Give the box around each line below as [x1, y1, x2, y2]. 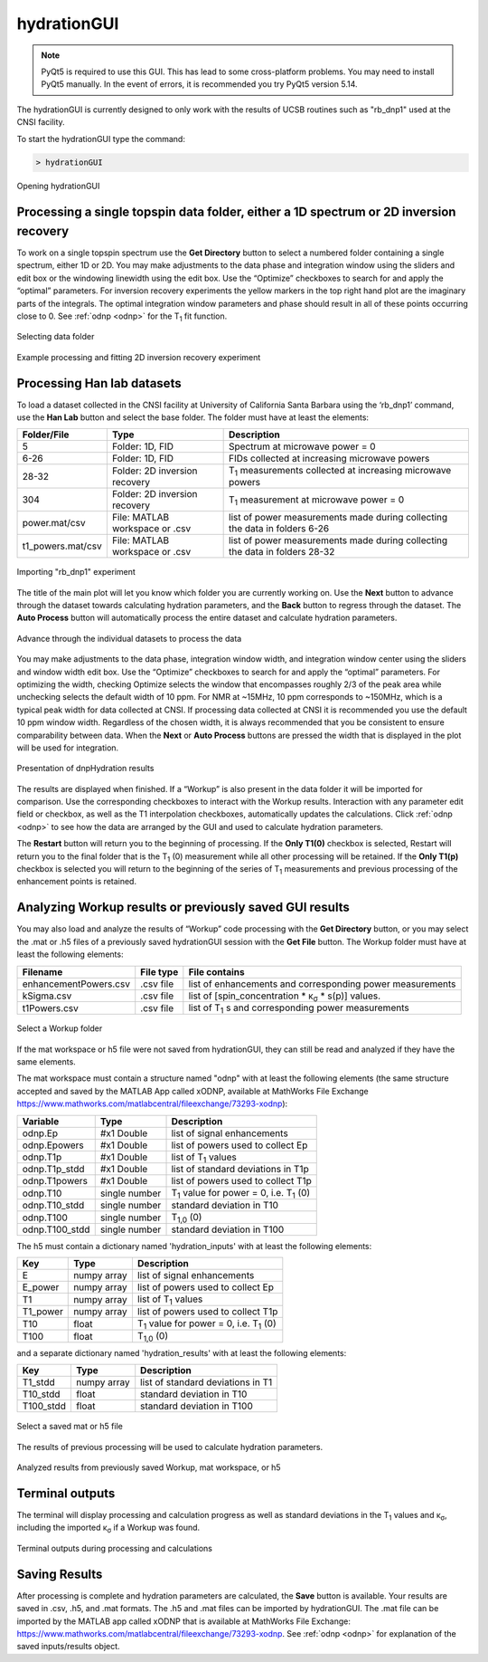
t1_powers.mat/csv [22, 540, 103, 552]
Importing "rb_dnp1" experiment [16, 567, 136, 578]
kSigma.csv [22, 989, 72, 1002]
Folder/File [22, 428, 70, 441]
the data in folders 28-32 [229, 546, 335, 559]
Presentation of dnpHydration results [16, 763, 155, 774]
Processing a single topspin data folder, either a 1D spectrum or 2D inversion [16, 205, 456, 220]
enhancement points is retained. [16, 876, 137, 887]
